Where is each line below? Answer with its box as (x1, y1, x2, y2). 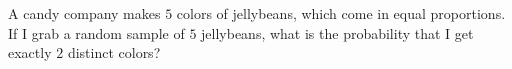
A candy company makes (8, 3, 161, 23)
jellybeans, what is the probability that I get (201, 22, 474, 43)
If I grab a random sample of (8, 22, 185, 43)
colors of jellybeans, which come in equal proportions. (176, 3, 506, 23)
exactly (8, 42, 52, 63)
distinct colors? (67, 42, 161, 63)
